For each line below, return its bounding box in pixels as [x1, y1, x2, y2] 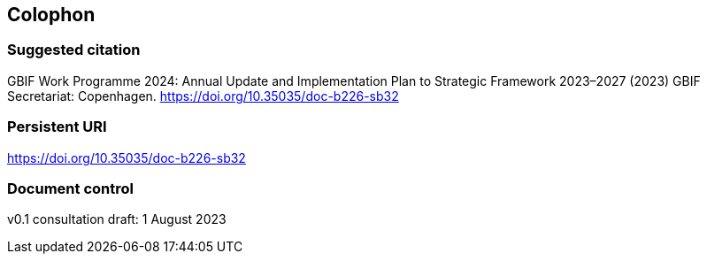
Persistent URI [7, 118, 107, 136]
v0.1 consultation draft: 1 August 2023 [7, 211, 227, 227]
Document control [7, 179, 134, 197]
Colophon [7, 4, 96, 26]
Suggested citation [7, 41, 141, 59]
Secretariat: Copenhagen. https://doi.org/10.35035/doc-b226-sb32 [7, 88, 399, 104]
